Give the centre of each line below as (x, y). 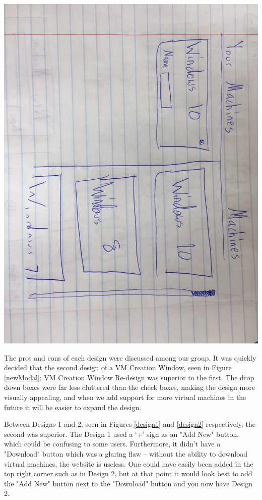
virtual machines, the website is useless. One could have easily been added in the (129, 463)
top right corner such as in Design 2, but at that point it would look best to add (128, 473)
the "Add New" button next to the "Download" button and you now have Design (128, 483)
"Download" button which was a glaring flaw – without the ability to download (126, 453)
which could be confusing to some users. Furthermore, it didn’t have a (112, 444)
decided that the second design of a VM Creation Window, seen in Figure (118, 367)
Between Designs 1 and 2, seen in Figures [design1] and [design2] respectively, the (130, 424)
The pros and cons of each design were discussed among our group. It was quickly (130, 357)
